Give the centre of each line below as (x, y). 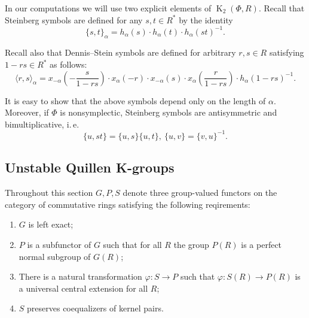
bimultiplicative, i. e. (42, 124)
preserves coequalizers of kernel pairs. (95, 308)
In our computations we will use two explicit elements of (108, 8)
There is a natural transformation (80, 276)
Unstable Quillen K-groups (90, 167)
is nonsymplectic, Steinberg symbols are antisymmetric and (169, 112)
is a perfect (261, 244)
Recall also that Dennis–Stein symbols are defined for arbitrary (120, 52)
